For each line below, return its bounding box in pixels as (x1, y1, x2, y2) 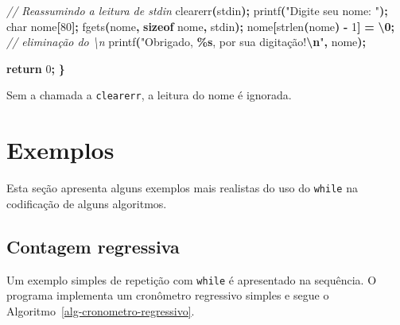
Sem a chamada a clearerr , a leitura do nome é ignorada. (6, 87, 292, 103)
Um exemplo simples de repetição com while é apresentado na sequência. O (6, 271, 377, 288)
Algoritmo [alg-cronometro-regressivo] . (6, 302, 195, 319)
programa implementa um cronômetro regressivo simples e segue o (6, 287, 329, 304)
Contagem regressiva (6, 234, 180, 258)
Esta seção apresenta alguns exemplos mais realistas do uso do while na (6, 180, 358, 196)
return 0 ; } (6, 60, 65, 76)
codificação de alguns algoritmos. (6, 195, 167, 211)
